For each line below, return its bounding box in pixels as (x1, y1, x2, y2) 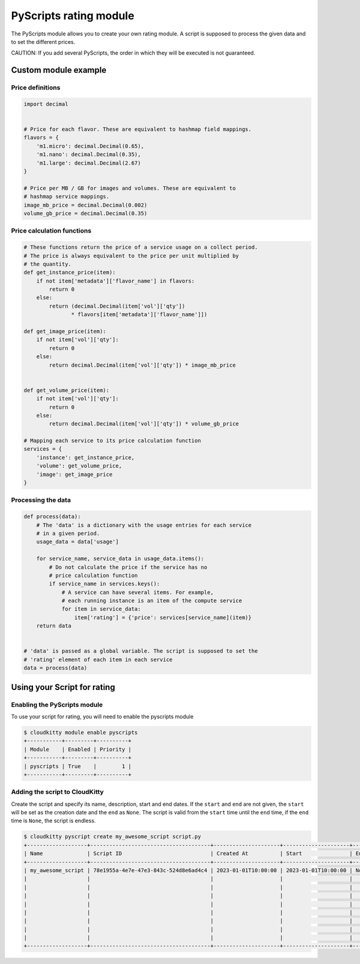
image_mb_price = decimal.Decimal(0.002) (23, 201, 148, 209)
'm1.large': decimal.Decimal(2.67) (36, 159, 141, 166)
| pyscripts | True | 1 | (23, 763, 132, 769)
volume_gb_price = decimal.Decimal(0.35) (23, 210, 148, 216)
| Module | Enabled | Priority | (23, 746, 132, 752)
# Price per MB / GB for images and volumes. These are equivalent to (23, 185, 236, 192)
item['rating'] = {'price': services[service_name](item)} (74, 614, 252, 621)
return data (36, 623, 72, 629)
